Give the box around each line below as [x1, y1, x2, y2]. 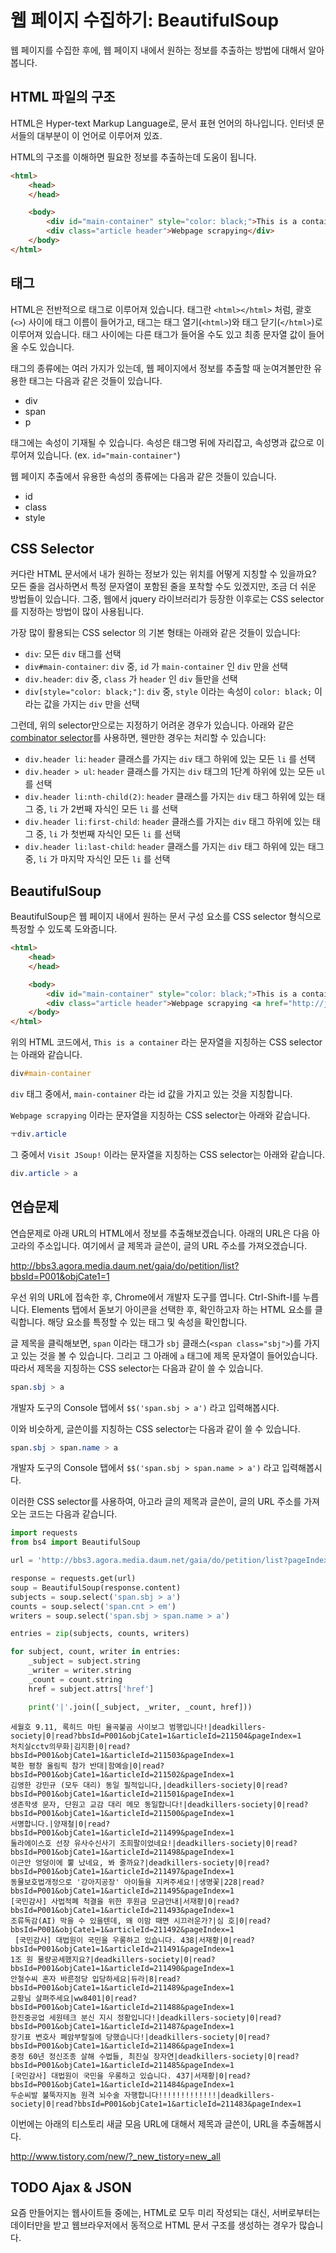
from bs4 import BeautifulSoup [10, 1537, 141, 1548]
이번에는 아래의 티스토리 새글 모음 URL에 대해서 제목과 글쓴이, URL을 [10, 2117, 280, 2130]
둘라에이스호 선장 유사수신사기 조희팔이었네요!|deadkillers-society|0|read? [10, 1838, 298, 1848]
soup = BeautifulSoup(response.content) [10, 1582, 182, 1593]
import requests [10, 1528, 78, 1538]
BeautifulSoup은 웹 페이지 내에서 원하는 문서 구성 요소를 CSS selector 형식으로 [10, 911, 322, 923]
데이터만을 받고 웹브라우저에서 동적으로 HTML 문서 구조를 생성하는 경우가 [10, 2219, 297, 2231]
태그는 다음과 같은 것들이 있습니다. [28, 374, 163, 386]
